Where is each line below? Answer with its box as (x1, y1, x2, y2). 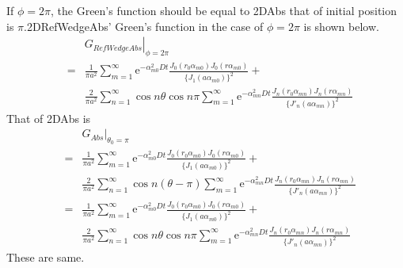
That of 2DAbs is (6, 109, 91, 126)
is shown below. (303, 17, 379, 34)
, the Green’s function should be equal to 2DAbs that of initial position (51, 2, 397, 18)
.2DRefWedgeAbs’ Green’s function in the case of (24, 17, 264, 34)
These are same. (6, 248, 85, 265)
